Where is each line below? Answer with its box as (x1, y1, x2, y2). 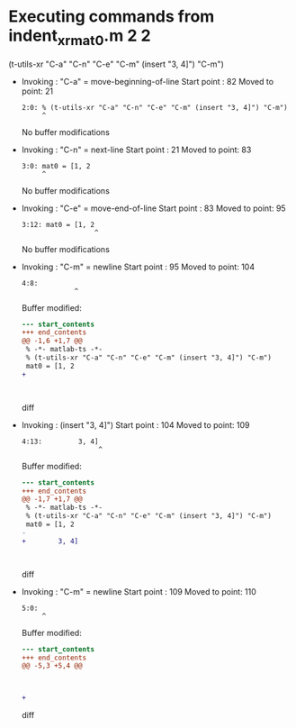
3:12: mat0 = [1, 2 (21, 220, 95, 229)
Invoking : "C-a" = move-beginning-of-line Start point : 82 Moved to (21, 76, 274, 86)
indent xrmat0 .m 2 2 (8, 25, 151, 49)
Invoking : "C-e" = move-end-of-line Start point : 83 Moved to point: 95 (21, 203, 286, 214)
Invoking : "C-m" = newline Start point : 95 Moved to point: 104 (21, 261, 256, 272)
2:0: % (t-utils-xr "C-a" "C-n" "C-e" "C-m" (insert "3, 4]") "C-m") (21, 103, 289, 112)
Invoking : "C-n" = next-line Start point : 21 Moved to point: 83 (21, 144, 252, 155)
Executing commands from (8, 6, 215, 27)
